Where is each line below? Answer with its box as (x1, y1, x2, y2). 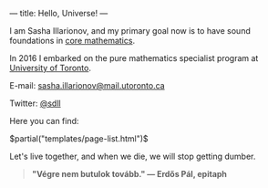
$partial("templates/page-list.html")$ (9, 133, 149, 144)
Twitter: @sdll (9, 98, 61, 109)
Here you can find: (9, 116, 79, 126)
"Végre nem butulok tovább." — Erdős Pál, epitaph (31, 169, 228, 179)
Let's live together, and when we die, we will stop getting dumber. (9, 151, 256, 162)
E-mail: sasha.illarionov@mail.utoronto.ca (9, 80, 166, 90)
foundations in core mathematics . (9, 36, 135, 46)
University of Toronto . (9, 63, 91, 73)
